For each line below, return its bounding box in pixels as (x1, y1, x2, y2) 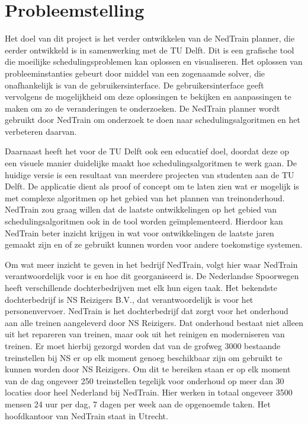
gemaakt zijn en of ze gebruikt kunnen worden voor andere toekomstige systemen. (5, 238, 303, 251)
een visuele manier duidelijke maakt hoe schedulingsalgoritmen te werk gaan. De (5, 157, 297, 169)
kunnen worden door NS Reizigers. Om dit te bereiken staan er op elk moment (5, 363, 291, 375)
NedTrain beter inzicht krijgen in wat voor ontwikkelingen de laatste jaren (5, 226, 274, 239)
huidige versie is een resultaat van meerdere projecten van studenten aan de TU (5, 168, 294, 181)
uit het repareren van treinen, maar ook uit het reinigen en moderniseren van (5, 328, 285, 340)
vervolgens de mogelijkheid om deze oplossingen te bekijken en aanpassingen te (5, 90, 291, 103)
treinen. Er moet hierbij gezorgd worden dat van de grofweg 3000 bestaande (5, 339, 281, 352)
